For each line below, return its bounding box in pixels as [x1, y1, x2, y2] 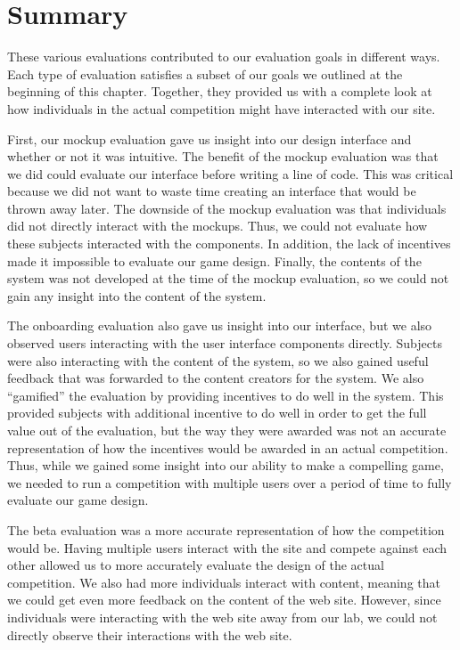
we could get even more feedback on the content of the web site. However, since [7, 590, 441, 609]
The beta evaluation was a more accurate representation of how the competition [7, 520, 445, 539]
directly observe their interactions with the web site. [7, 625, 292, 644]
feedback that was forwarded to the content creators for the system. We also [7, 369, 424, 387]
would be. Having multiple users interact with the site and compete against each [7, 538, 448, 557]
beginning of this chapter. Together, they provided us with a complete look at [7, 82, 432, 101]
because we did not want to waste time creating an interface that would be [7, 182, 416, 200]
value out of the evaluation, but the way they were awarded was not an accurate [7, 421, 447, 439]
